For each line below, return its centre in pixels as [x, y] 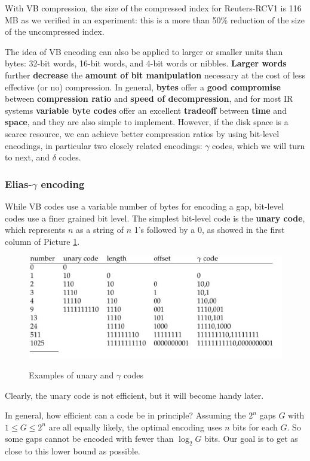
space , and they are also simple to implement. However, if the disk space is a [147, 122]
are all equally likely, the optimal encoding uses [135, 427]
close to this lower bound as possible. [73, 451]
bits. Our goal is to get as [251, 439]
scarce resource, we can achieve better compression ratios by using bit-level [142, 133]
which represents [35, 230]
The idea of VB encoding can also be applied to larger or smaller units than [144, 51]
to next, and [27, 157]
